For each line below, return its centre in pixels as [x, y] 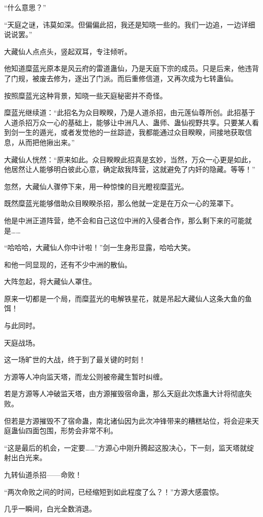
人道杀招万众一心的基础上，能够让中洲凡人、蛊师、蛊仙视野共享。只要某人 [128, 122]
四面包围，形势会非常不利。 [71, 430]
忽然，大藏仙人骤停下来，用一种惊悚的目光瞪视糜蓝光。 [96, 186]
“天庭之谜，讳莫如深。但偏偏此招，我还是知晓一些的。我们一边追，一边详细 [130, 24]
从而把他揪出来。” [46, 142]
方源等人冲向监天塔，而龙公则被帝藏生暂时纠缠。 [85, 376]
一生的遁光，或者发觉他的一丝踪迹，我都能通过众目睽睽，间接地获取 [131, 132]
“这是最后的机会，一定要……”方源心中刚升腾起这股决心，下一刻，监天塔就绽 [129, 447]
